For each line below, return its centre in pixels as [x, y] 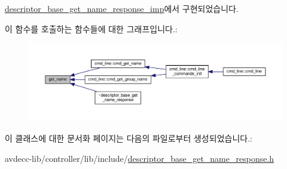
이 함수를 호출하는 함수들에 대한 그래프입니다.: [91, 28]
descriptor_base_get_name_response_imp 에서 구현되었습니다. [122, 8]
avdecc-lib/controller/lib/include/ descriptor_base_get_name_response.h [140, 158]
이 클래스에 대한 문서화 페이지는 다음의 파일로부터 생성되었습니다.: [129, 138]
